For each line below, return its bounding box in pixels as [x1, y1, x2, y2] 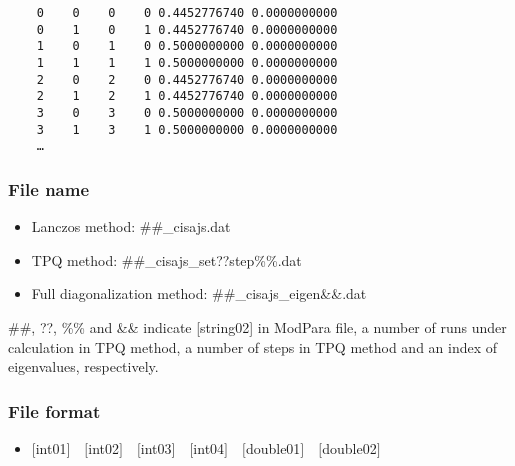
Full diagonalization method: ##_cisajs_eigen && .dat [31, 283, 367, 304]
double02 [322, 437, 377, 458]
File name [8, 176, 90, 201]
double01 [245, 437, 301, 458]
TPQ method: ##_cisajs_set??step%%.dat [31, 249, 302, 270]
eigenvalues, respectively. [8, 356, 159, 377]
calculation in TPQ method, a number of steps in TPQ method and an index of [8, 336, 498, 357]
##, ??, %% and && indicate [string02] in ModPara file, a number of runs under [8, 316, 507, 337]
